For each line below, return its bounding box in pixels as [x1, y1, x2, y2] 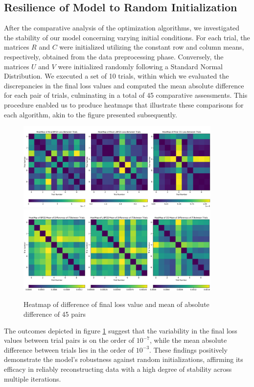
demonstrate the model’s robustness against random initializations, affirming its [4, 354, 243, 364]
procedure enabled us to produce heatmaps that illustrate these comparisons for [4, 99, 244, 110]
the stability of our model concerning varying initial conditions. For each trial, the [4, 32, 250, 42]
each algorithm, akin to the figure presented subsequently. [4, 109, 177, 119]
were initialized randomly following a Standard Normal [58, 61, 223, 71]
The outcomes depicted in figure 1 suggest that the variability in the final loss [4, 325, 237, 335]
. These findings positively [149, 344, 228, 355]
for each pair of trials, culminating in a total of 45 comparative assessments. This [4, 90, 248, 100]
